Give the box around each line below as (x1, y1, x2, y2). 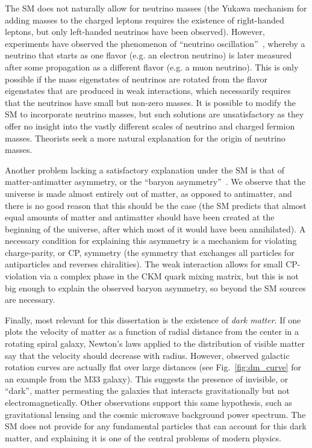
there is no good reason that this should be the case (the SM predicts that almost (5, 199, 307, 211)
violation (5, 270, 37, 282)
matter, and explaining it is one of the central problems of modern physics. (5, 431, 281, 444)
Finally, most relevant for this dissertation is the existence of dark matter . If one (5, 313, 301, 326)
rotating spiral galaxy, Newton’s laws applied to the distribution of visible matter (5, 337, 305, 350)
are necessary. (5, 293, 55, 306)
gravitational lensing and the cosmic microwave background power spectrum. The (5, 408, 306, 420)
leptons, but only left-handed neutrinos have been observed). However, (5, 25, 265, 38)
